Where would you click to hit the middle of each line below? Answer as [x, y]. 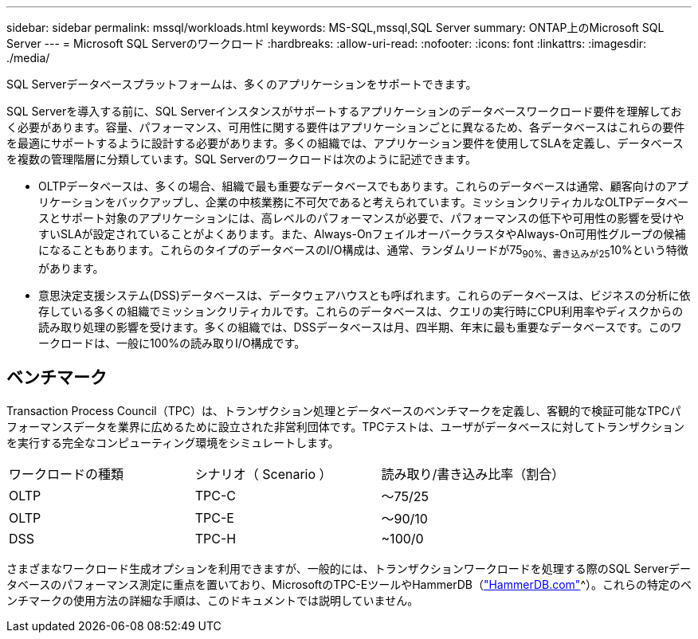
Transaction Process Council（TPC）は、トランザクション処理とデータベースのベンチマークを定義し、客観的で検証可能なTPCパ [344, 410]
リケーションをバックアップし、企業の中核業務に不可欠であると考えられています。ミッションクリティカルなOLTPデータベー [364, 202]
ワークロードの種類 [67, 474]
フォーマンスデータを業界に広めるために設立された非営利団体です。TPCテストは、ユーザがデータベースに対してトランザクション [346, 426]
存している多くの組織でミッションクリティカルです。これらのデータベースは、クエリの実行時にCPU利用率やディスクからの [361, 311]
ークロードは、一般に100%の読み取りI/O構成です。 [172, 343]
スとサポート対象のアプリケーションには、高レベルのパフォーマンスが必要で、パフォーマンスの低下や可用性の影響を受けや [361, 218]
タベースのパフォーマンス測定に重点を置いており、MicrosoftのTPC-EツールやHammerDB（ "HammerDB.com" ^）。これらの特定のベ [349, 584]
